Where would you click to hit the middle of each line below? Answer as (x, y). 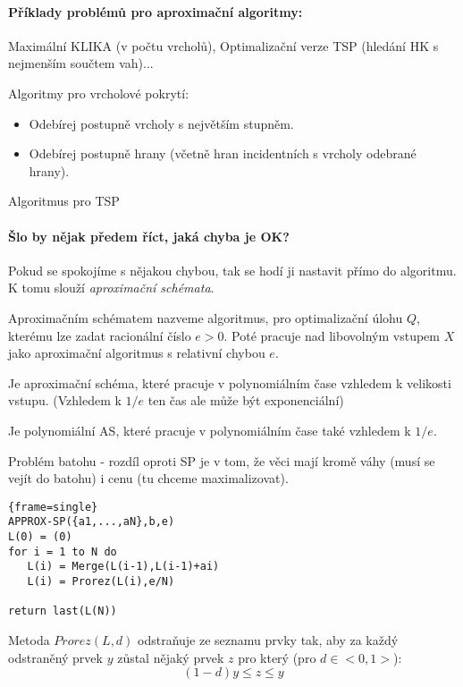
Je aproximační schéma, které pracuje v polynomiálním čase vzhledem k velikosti (230, 382)
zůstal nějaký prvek (171, 657)
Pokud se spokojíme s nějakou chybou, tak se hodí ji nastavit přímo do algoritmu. (232, 270)
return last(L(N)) (63, 611)
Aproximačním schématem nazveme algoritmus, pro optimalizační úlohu (206, 317)
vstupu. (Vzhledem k (65, 400)
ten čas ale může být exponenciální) (246, 400)
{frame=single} (53, 507)
